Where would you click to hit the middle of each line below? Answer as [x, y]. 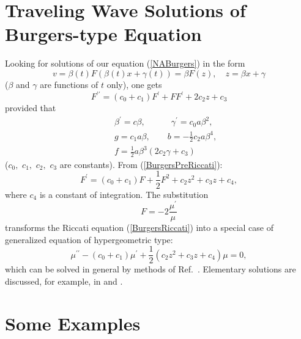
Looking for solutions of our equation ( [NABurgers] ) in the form [125, 63]
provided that [31, 108]
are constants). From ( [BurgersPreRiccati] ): [141, 164]
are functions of [69, 84]
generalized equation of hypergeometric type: [89, 239]
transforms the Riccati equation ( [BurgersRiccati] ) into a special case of [139, 228]
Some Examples [73, 323]
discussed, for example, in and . [64, 281]
